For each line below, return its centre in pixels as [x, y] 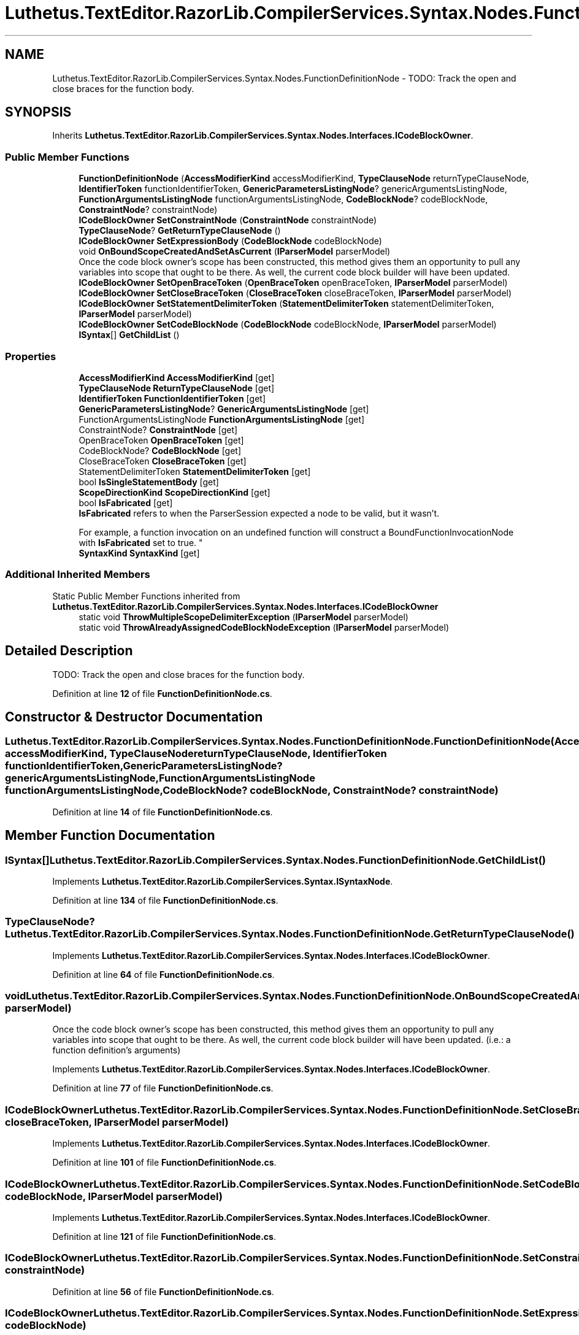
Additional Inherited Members [78, 575]
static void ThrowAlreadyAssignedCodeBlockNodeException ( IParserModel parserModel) [264, 627]
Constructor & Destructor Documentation [134, 717]
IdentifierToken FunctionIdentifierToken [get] [172, 398]
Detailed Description [69, 651]
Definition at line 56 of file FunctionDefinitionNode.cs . [163, 1291]
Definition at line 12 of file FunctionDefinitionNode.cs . [162, 693]
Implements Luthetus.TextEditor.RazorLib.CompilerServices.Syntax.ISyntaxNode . [223, 881]
